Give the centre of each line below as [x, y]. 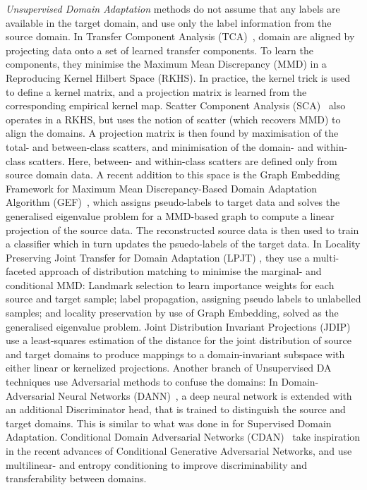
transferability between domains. [76, 478]
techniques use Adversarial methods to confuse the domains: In [142, 382]
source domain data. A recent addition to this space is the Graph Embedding [173, 174]
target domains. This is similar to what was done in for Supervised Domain [169, 423]
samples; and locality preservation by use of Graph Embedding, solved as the [172, 313]
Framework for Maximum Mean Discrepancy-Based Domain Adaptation [161, 188]
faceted [21, 271]
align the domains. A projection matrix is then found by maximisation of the [172, 133]
